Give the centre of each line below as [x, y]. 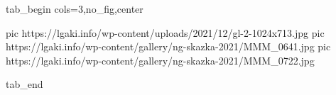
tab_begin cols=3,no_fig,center [75, 9]
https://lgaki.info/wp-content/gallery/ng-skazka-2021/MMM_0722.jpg [160, 60]
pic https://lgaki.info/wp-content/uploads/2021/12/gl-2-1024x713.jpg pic [165, 32]
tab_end [25, 84]
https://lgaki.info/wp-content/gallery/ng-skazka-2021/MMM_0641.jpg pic [168, 46]
